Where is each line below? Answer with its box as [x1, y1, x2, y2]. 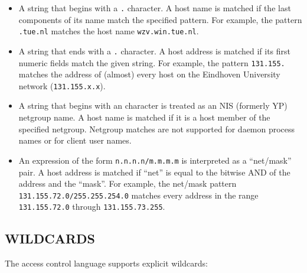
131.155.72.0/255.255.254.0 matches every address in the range [18, 188, 259, 201]
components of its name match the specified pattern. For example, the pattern [18, 13, 302, 25]
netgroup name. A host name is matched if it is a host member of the [18, 111, 270, 123]
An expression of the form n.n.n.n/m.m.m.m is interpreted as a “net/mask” [18, 154, 292, 166]
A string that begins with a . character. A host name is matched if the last [18, 2, 291, 14]
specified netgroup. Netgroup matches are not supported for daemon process [18, 122, 295, 135]
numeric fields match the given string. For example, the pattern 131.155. [18, 56, 285, 69]
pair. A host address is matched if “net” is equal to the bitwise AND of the [18, 165, 290, 178]
